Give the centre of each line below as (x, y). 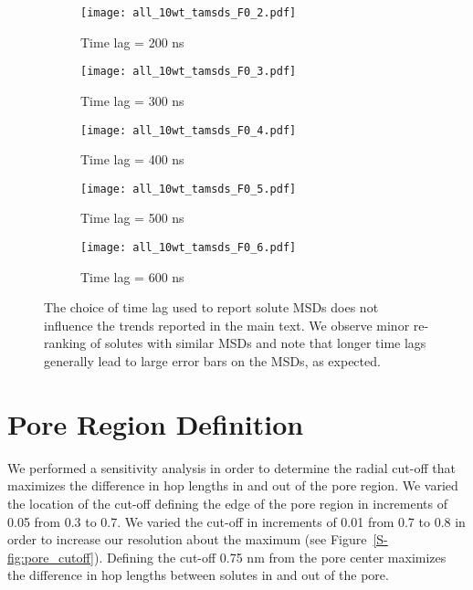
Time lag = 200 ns (132, 42)
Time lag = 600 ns (132, 276)
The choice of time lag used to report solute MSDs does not (211, 307)
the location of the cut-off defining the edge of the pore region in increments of (228, 503)
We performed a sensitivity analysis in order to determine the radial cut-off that (231, 467)
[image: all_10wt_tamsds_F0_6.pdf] (189, 248)
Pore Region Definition (156, 423)
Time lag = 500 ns (132, 218)
